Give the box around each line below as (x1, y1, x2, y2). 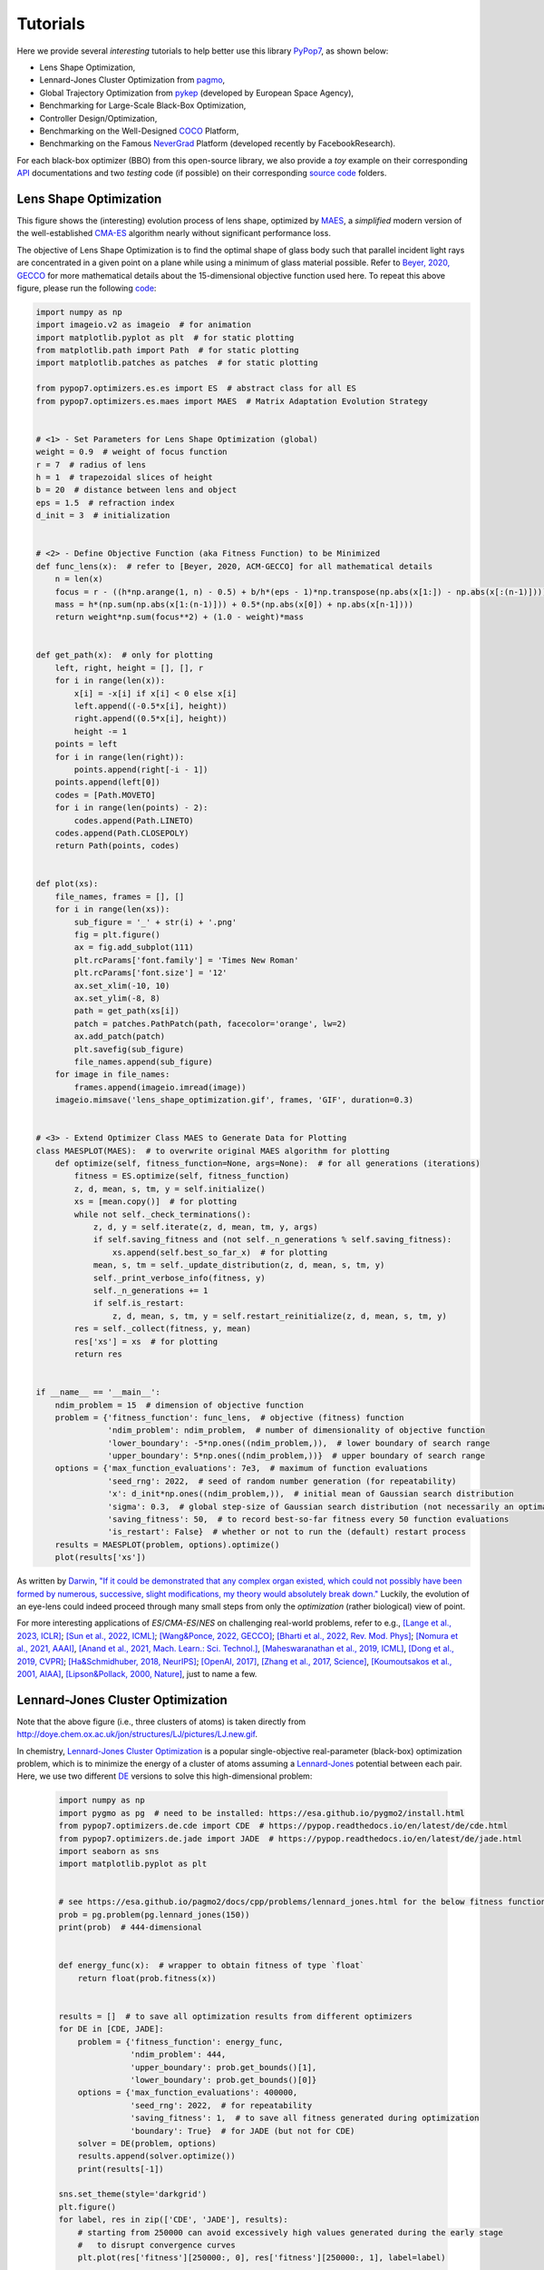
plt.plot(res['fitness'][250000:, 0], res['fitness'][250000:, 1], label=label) (77, 2253, 446, 2263)
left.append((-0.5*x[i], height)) (73, 701, 228, 712)
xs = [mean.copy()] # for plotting (73, 1197, 238, 1207)
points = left (54, 739, 118, 749)
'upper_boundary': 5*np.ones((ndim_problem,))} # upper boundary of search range (107, 1451, 485, 1461)
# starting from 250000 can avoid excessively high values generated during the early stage (77, 2227, 503, 2237)
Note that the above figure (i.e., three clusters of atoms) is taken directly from (16, 1716, 306, 1727)
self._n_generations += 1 (92, 1285, 209, 1296)
